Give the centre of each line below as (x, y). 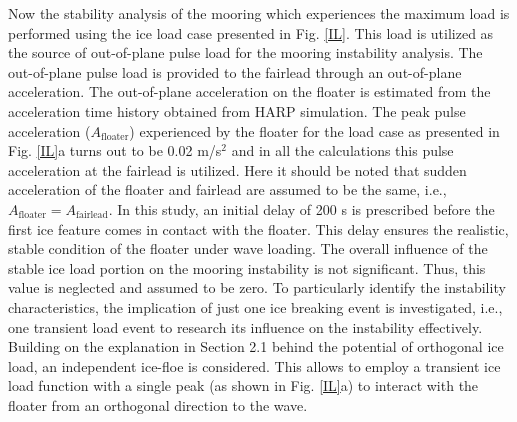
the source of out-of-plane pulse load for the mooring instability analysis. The (245, 52)
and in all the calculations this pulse (342, 150)
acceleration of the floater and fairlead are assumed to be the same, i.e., (227, 189)
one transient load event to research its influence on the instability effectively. (245, 326)
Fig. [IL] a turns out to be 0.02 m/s (115, 150)
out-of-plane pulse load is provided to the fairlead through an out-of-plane (235, 71)
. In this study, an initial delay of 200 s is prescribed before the (301, 208)
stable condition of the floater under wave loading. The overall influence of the (248, 248)
